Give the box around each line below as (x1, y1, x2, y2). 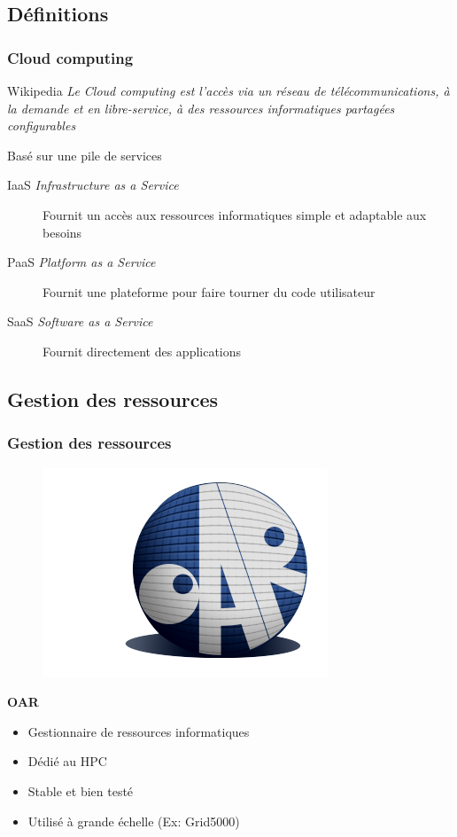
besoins (43, 223, 82, 241)
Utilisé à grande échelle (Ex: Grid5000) (27, 811, 240, 830)
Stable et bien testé (27, 781, 134, 800)
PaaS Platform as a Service (7, 253, 156, 271)
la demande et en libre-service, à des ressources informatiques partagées (7, 98, 395, 117)
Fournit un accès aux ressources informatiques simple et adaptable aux (43, 205, 427, 223)
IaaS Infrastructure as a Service (7, 176, 179, 194)
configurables (7, 116, 76, 135)
